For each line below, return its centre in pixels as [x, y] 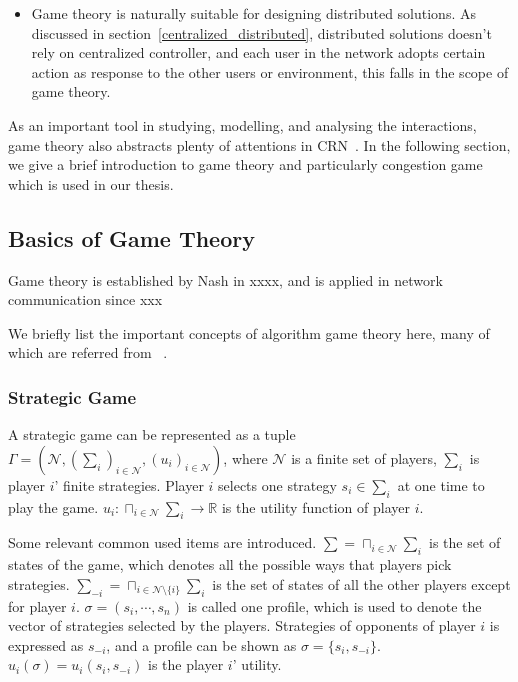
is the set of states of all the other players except [361, 583]
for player [37, 605]
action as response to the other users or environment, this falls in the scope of [270, 71]
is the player [185, 664]
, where [245, 457]
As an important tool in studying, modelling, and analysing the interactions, [242, 124]
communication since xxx [85, 299]
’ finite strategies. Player [129, 484]
